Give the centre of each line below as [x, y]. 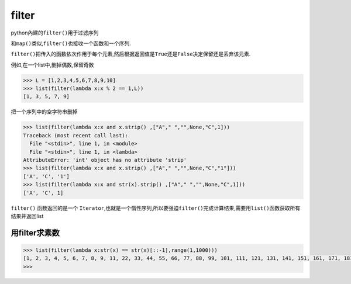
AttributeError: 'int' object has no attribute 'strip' [105, 160]
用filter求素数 [35, 233]
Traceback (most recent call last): [76, 135]
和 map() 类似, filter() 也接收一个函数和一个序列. [71, 43]
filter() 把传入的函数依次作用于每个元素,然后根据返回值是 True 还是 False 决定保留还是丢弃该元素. [131, 54]
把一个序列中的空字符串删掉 [44, 112]
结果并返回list [27, 216]
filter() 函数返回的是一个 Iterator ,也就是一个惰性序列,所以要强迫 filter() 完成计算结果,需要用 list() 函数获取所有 [156, 208]
